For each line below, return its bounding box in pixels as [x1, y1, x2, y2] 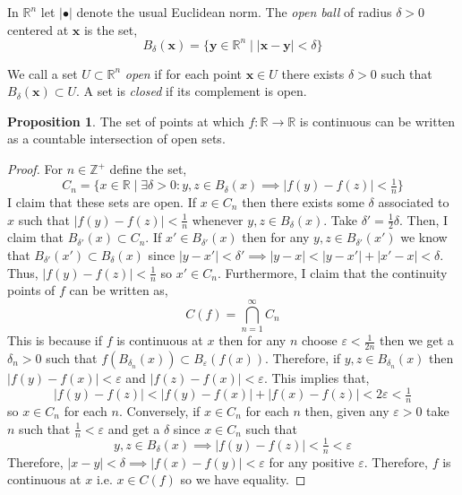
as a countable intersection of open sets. [7, 129, 226, 148]
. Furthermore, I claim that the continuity [217, 263, 448, 282]
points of [7, 281, 56, 300]
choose [301, 331, 338, 350]
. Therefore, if [264, 348, 341, 367]
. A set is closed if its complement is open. [75, 82, 307, 100]
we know [400, 228, 448, 247]
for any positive [269, 452, 355, 471]
